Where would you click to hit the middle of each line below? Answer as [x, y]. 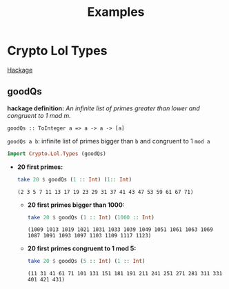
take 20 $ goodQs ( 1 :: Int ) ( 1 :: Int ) [74, 179]
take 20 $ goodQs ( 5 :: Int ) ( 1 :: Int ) [86, 261]
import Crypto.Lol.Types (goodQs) [57, 153]
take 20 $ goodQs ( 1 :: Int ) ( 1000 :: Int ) [91, 217]
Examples [116, 12]
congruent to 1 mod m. [39, 115]
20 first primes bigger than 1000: [76, 205]
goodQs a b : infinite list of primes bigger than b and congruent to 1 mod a [109, 141]
